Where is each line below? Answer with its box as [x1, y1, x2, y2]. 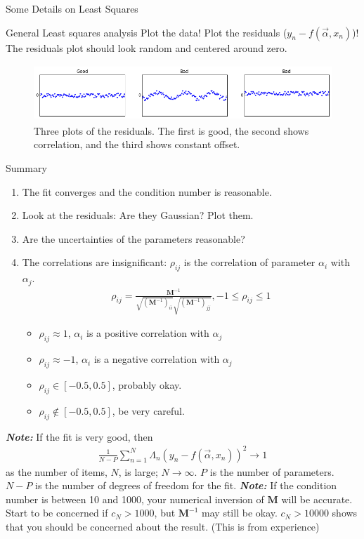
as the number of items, [6, 464, 108, 479]
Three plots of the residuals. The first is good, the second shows [34, 123, 309, 138]
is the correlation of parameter [183, 255, 316, 269]
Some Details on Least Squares [6, 1, 138, 15]
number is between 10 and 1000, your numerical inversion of [6, 491, 264, 506]
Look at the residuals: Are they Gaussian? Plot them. [22, 208, 254, 222]
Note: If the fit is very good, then [6, 429, 153, 444]
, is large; [118, 464, 158, 479]
